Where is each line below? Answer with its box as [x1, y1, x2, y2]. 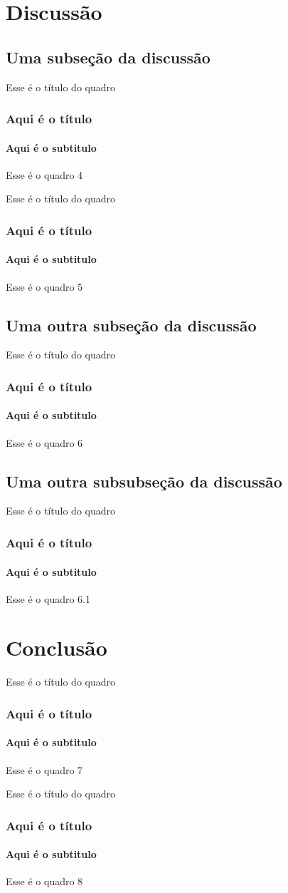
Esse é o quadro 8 [6, 874, 83, 889]
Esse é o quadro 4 [6, 167, 83, 182]
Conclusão [6, 633, 107, 662]
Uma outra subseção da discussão [6, 314, 257, 336]
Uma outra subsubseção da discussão [6, 470, 282, 492]
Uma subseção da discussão [6, 46, 210, 68]
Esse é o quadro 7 [6, 762, 83, 777]
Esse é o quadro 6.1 [6, 591, 90, 606]
